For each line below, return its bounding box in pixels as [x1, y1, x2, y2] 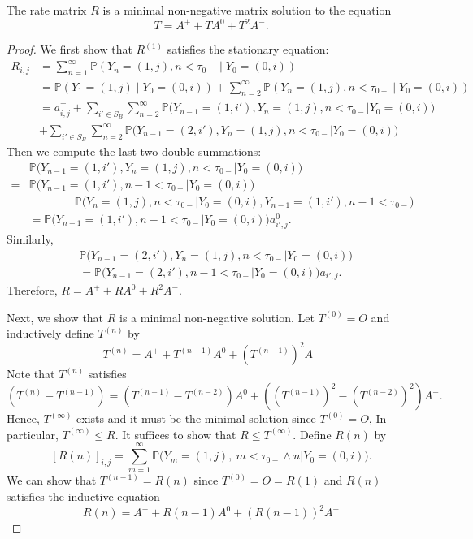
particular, [7, 425, 59, 442]
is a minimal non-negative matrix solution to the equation [102, 2, 392, 18]
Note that [7, 365, 55, 382]
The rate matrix [7, 2, 87, 18]
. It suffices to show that [115, 425, 236, 442]
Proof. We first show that [7, 41, 132, 58]
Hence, [7, 410, 40, 427]
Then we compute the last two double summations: [7, 143, 262, 160]
